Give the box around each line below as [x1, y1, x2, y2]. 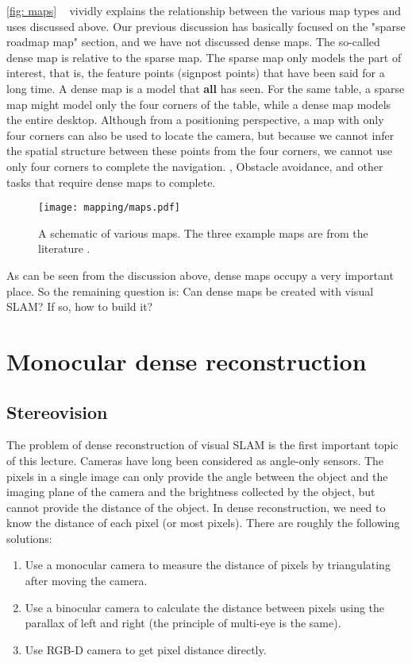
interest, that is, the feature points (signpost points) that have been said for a [6, 64, 385, 81]
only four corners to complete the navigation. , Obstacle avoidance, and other [6, 157, 383, 174]
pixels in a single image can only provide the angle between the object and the [6, 467, 388, 484]
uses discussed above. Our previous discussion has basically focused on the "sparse [6, 17, 406, 34]
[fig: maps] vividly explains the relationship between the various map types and [6, 2, 402, 18]
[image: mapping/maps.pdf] [38, 202, 180, 214]
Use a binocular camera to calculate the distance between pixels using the [25, 599, 385, 615]
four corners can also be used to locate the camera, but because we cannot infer [6, 126, 395, 143]
